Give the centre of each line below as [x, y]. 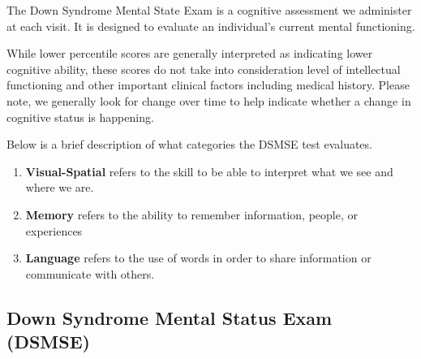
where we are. [60, 187]
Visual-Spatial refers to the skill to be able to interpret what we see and [209, 171]
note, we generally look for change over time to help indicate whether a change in [209, 100]
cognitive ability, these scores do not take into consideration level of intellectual [204, 69]
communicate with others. [90, 273]
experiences [54, 230]
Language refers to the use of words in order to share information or [198, 258]
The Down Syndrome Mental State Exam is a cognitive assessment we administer [209, 10]
